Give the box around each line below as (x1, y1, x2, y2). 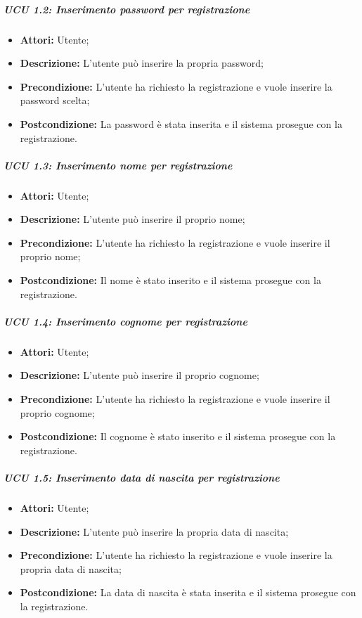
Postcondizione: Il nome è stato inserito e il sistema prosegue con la (20, 273, 321, 288)
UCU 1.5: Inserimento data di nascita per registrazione (4, 470, 280, 484)
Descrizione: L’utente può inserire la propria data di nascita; (20, 524, 289, 539)
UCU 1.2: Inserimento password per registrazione (4, 1, 250, 16)
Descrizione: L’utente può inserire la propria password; (20, 56, 264, 70)
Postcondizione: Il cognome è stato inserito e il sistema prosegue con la (20, 429, 336, 444)
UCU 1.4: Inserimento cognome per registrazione (4, 314, 247, 328)
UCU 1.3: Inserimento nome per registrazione (4, 157, 233, 172)
